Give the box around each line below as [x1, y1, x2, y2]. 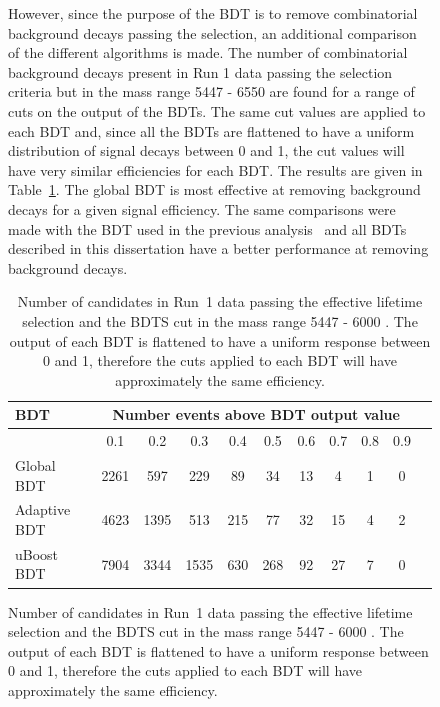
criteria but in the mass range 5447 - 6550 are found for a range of [8, 81, 415, 102]
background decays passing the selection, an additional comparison [8, 22, 417, 43]
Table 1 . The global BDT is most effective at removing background [8, 179, 421, 200]
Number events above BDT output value [112, 404, 400, 425]
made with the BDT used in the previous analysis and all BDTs [8, 218, 407, 239]
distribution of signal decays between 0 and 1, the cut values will [8, 140, 405, 161]
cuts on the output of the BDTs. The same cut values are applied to [8, 100, 426, 121]
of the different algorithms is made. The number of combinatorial [8, 42, 408, 63]
